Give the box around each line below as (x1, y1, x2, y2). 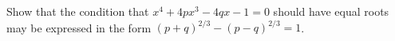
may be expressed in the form (6, 19, 152, 35)
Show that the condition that (6, 3, 149, 19)
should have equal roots (273, 3, 389, 19)
